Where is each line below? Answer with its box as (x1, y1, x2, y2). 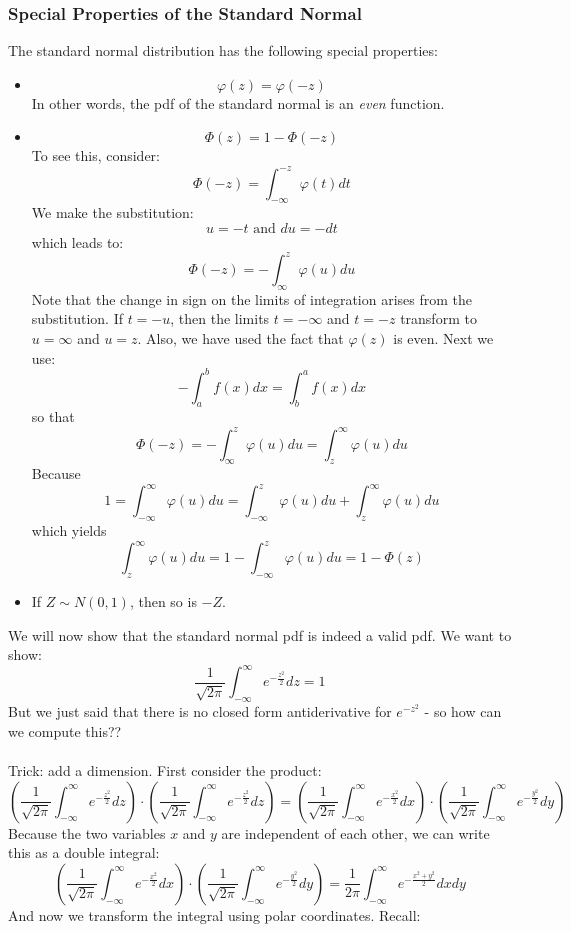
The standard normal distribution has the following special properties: (8, 40, 438, 61)
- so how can (424, 701, 502, 722)
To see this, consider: (31, 145, 160, 166)
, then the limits (170, 308, 270, 329)
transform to (400, 308, 477, 329)
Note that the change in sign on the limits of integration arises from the (31, 288, 473, 309)
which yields (31, 520, 107, 541)
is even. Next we (393, 327, 494, 348)
